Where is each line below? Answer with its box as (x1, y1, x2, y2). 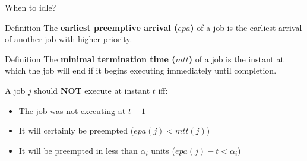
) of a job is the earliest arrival (190, 21, 302, 33)
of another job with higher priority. (5, 33, 132, 45)
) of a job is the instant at (188, 52, 284, 65)
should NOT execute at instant (34, 84, 150, 96)
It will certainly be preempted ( (18, 124, 134, 137)
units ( (151, 144, 175, 156)
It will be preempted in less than (18, 144, 138, 156)
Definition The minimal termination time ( (5, 52, 176, 65)
